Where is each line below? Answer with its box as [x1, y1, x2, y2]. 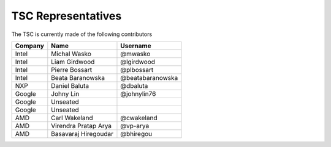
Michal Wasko [51, 49, 91, 58]
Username [120, 41, 151, 50]
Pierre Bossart [51, 65, 93, 74]
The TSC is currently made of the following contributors [11, 30, 153, 38]
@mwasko [120, 49, 151, 58]
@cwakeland [120, 113, 158, 122]
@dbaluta [120, 81, 148, 90]
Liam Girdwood [51, 57, 95, 66]
